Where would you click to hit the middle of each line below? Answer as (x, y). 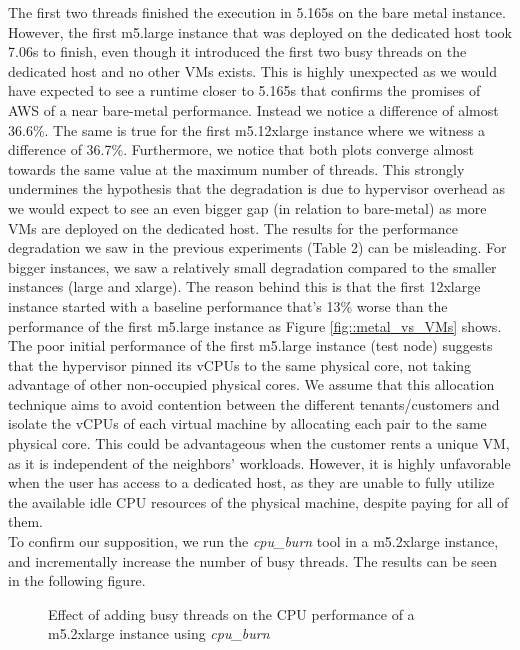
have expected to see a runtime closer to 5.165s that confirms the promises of (244, 90)
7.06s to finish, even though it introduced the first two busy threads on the (237, 51)
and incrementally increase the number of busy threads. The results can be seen (253, 560)
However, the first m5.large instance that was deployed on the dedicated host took (260, 31)
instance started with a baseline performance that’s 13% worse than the (228, 305)
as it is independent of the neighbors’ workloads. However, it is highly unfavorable (259, 462)
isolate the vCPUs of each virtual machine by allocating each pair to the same (247, 423)
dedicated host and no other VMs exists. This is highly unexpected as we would (253, 70)
